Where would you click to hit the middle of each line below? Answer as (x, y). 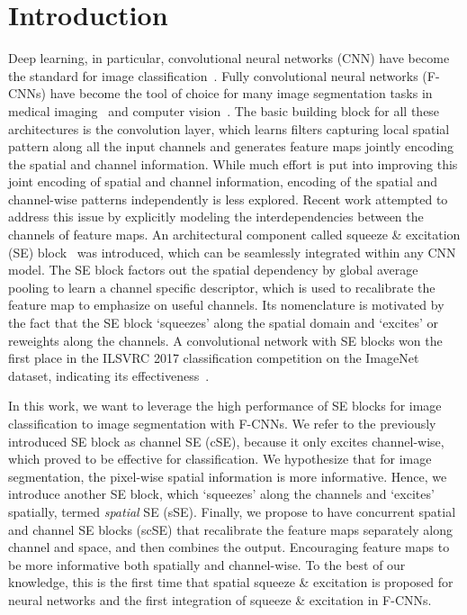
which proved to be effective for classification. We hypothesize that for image (220, 459)
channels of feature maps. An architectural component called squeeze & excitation (234, 235)
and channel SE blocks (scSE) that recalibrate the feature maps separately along (230, 529)
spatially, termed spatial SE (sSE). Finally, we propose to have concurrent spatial (232, 511)
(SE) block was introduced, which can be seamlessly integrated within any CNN (232, 252)
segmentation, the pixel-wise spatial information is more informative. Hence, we (228, 476)
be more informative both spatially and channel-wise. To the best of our (207, 564)
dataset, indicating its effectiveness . (109, 375)
